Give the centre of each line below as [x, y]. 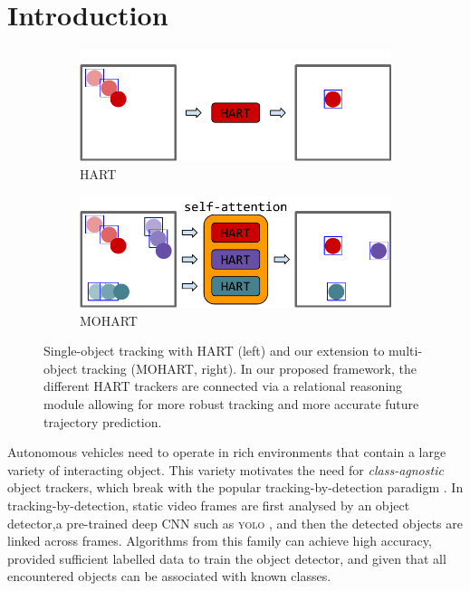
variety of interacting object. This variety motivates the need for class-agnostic [225, 469]
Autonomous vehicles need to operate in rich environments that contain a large [227, 452]
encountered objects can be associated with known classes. [169, 576]
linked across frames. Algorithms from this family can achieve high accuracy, [220, 541]
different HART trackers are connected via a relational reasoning [223, 386]
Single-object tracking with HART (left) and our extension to [214, 351]
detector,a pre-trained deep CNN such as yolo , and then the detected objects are [235, 523]
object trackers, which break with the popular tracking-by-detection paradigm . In [235, 487]
